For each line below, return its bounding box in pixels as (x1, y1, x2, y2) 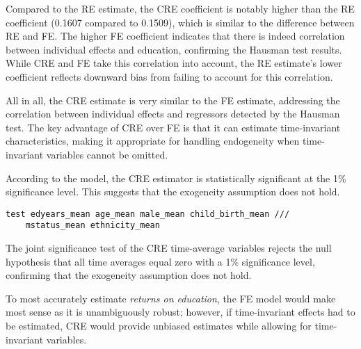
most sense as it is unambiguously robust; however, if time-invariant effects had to (6, 305, 355, 319)
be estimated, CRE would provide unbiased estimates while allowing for (6, 318, 312, 332)
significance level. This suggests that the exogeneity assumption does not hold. (6, 184, 340, 199)
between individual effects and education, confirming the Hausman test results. (6, 42, 342, 56)
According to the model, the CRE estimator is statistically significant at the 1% (6, 170, 346, 185)
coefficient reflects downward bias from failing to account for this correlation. (6, 69, 333, 83)
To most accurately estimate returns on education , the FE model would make (6, 291, 336, 305)
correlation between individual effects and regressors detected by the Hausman (6, 106, 340, 121)
